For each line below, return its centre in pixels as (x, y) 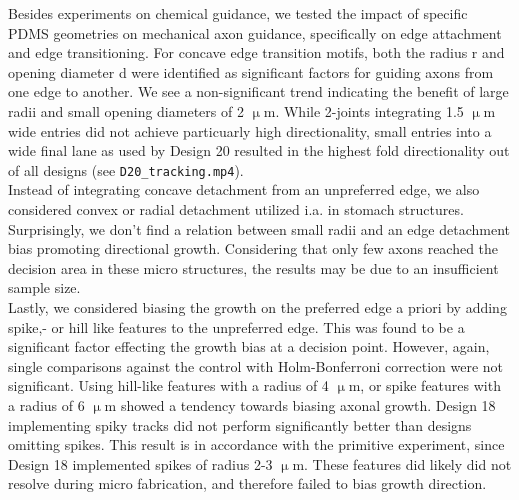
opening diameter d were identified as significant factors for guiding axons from (251, 71)
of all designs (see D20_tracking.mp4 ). (126, 169)
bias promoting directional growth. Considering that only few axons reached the (253, 248)
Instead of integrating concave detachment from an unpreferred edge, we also (244, 189)
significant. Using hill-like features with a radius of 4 (168, 385)
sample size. (44, 287)
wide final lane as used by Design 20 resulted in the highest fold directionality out (259, 150)
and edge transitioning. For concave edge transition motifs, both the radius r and (256, 52)
